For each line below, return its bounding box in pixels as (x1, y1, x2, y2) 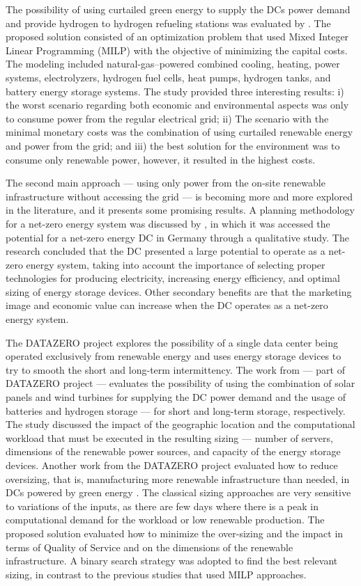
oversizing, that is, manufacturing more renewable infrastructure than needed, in (6, 471, 350, 486)
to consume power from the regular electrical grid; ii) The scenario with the (6, 111, 329, 125)
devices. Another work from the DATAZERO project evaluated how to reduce (6, 458, 338, 472)
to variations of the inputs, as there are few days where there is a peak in (6, 498, 318, 513)
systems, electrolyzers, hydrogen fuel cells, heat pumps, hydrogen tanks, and (6, 70, 331, 84)
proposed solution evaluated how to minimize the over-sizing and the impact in (6, 525, 344, 540)
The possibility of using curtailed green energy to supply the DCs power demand (6, 2, 351, 16)
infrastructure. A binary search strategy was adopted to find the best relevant (6, 553, 338, 568)
